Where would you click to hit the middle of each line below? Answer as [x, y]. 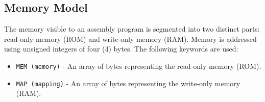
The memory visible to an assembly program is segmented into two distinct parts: [132, 29]
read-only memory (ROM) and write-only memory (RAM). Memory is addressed [130, 39]
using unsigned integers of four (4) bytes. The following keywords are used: [121, 49]
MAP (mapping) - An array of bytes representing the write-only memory [128, 83]
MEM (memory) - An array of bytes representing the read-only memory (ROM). [139, 66]
